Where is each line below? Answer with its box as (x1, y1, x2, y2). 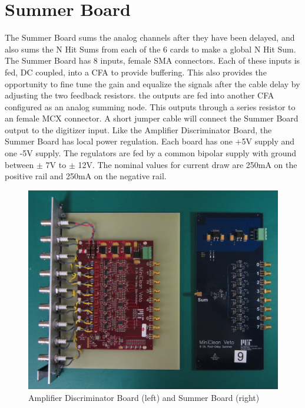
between (5, 158, 34, 170)
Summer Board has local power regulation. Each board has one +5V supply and (5, 135, 295, 147)
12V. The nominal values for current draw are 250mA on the (78, 158, 297, 170)
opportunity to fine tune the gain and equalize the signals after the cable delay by (5, 77, 300, 90)
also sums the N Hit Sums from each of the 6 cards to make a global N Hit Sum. (5, 42, 296, 55)
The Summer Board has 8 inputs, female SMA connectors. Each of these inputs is (5, 54, 300, 67)
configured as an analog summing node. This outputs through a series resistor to (5, 100, 296, 113)
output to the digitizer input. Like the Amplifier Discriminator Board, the (5, 123, 272, 136)
